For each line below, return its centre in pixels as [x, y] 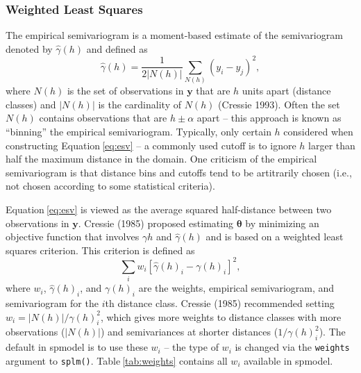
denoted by [29, 48]
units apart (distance [286, 91]
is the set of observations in [125, 91]
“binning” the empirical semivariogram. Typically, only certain [138, 132]
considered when [318, 132]
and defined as [117, 48]
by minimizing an [282, 223]
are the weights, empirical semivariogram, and [236, 288]
